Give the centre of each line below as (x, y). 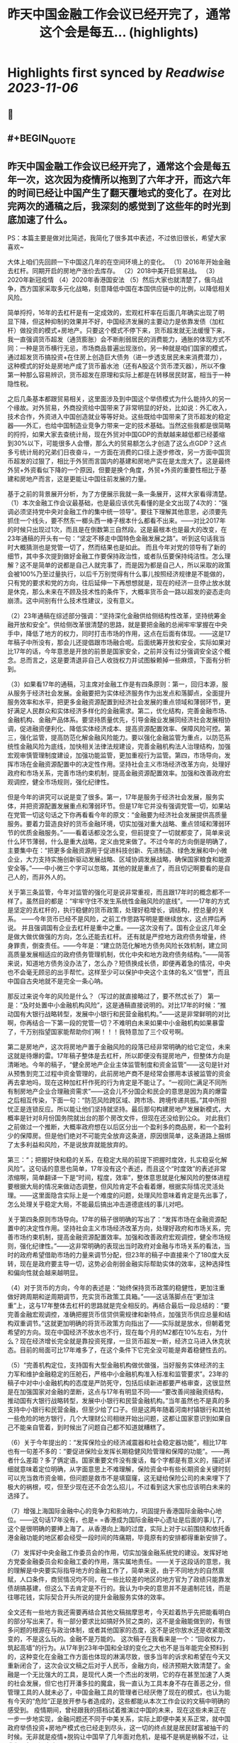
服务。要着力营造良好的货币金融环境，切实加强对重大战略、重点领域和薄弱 (116, 823)
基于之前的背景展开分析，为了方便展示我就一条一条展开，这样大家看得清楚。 (119, 494)
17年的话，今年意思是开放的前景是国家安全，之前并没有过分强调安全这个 (119, 651)
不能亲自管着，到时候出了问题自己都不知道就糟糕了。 (91, 1427)
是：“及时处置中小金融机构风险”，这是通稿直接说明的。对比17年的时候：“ (114, 1005)
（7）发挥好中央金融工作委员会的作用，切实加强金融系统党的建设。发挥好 (114, 1552)
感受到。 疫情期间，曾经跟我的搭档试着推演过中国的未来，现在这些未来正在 (117, 1710)
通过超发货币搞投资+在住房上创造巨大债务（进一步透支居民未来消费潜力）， (117, 357)
